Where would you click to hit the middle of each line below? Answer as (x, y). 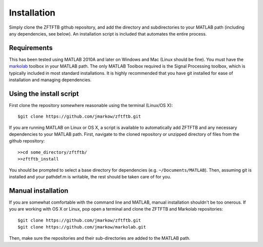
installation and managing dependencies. (50, 80)
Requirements (31, 48)
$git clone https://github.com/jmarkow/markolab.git (82, 227)
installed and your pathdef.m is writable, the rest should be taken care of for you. (90, 177)
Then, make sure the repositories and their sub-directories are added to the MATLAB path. (100, 238)
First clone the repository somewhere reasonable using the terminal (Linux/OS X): (91, 105)
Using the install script (44, 94)
